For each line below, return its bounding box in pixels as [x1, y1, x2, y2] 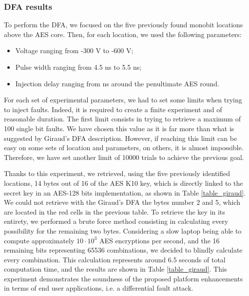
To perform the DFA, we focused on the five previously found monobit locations [4, 20, 243, 30]
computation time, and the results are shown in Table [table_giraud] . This [4, 264, 227, 274]
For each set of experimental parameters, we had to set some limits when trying [4, 95, 242, 105]
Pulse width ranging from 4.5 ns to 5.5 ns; [15, 62, 142, 72]
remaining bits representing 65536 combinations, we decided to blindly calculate [4, 245, 243, 255]
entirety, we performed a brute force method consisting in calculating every [4, 216, 229, 226]
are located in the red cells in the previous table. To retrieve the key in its [4, 206, 225, 217]
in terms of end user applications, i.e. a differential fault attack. [4, 283, 193, 293]
